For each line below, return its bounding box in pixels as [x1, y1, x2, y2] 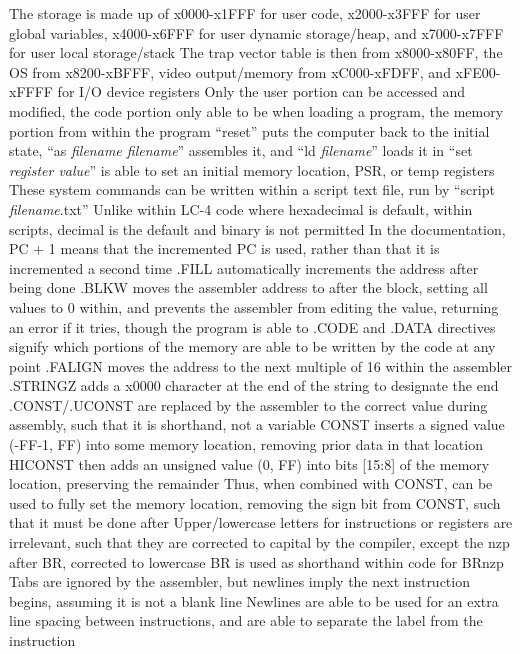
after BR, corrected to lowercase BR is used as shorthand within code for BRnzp [9, 551, 504, 572]
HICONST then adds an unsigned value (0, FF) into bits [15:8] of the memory [9, 453, 490, 474]
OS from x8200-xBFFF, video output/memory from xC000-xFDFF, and [9, 61, 451, 82]
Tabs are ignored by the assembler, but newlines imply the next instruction [9, 571, 470, 592]
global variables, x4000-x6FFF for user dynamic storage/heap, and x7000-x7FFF [9, 22, 504, 43]
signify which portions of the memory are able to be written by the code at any [9, 336, 496, 357]
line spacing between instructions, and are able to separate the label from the [9, 610, 483, 631]
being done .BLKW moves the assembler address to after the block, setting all [9, 277, 488, 298]
